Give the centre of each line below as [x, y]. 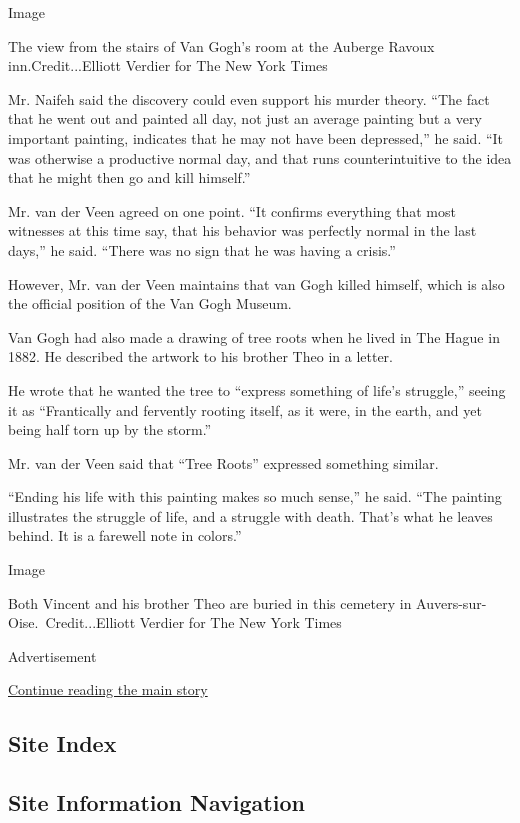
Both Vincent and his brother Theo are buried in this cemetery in [210, 602]
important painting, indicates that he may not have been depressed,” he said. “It [256, 137]
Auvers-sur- [451, 602]
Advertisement [52, 655]
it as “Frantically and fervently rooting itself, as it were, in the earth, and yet [245, 409]
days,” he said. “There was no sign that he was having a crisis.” [202, 249]
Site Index [62, 743]
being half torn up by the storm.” [110, 429]
